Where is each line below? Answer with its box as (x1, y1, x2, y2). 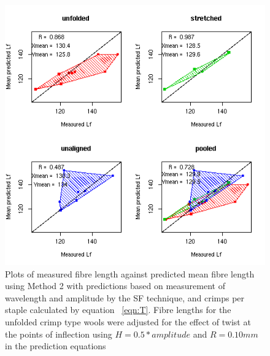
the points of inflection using (5, 327, 112, 340)
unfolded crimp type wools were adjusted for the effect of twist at (5, 315, 251, 328)
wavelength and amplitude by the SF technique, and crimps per (5, 291, 245, 304)
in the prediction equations (5, 339, 106, 352)
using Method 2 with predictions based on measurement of (5, 279, 225, 292)
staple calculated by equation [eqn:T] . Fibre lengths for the (5, 303, 231, 316)
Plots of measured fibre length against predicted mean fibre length (5, 267, 255, 280)
